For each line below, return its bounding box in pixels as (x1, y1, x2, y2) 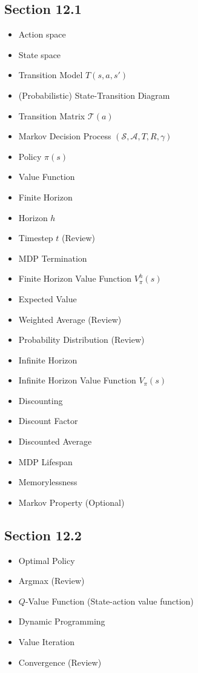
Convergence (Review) (18, 655, 102, 668)
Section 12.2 (4, 525, 82, 544)
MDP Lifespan (18, 455, 73, 468)
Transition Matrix (18, 109, 85, 122)
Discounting (18, 394, 63, 406)
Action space (18, 28, 66, 41)
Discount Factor (18, 414, 78, 427)
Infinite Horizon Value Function (18, 374, 136, 386)
